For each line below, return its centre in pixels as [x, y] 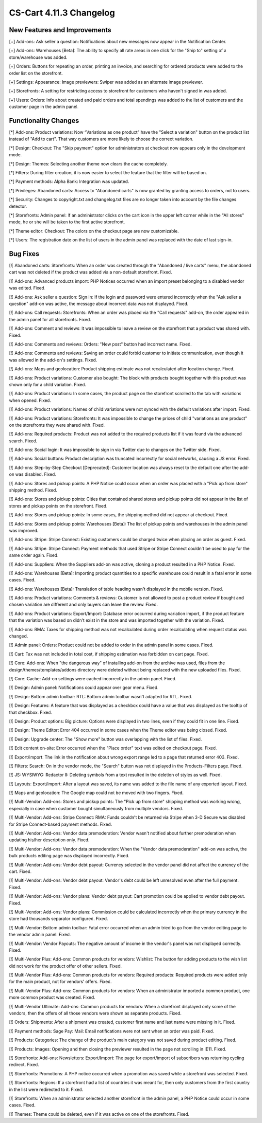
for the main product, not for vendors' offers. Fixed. [60, 982]
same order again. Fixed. [34, 555]
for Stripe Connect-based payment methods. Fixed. [60, 824]
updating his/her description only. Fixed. [49, 840]
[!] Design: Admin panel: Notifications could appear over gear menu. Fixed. [84, 688]
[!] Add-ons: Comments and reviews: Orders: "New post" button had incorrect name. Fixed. [100, 344]
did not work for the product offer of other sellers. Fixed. [65, 966]
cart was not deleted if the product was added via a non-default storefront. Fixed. [90, 272]
